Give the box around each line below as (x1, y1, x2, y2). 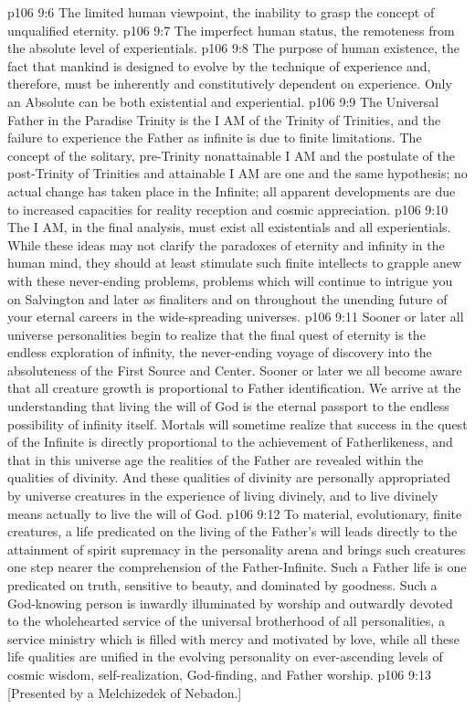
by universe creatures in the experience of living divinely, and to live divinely (7, 486, 438, 505)
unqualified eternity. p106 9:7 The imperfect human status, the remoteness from (7, 20, 455, 39)
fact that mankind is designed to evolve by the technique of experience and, (7, 56, 431, 75)
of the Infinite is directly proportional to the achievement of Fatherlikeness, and (7, 432, 453, 451)
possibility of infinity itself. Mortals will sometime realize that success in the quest (7, 414, 468, 433)
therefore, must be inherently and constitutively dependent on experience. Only (7, 74, 452, 93)
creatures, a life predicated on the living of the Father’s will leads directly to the (7, 522, 458, 541)
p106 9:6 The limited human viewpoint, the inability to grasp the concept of (7, 3, 435, 21)
